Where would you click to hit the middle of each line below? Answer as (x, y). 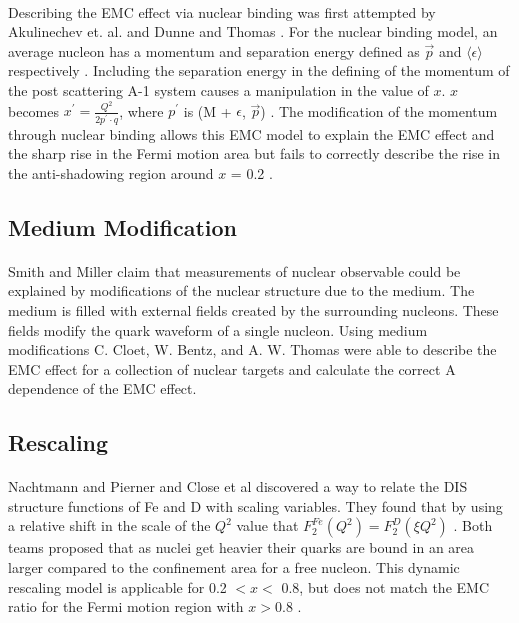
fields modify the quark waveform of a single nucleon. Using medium (218, 329)
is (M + (207, 110)
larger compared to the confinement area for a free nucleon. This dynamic (234, 567)
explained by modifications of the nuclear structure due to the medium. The (241, 290)
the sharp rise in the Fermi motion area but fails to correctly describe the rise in (254, 153)
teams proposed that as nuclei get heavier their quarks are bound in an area (241, 547)
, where (141, 110)
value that (267, 525)
